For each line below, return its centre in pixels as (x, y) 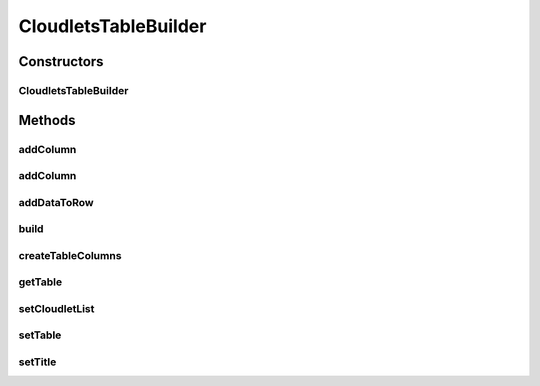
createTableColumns (70, 255)
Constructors (61, 61)
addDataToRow (56, 202)
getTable (40, 282)
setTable (40, 335)
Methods (47, 120)
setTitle (37, 362)
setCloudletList (56, 308)
